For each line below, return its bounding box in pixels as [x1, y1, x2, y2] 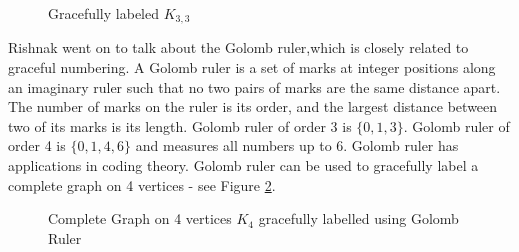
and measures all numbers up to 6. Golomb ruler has [135, 135, 459, 156]
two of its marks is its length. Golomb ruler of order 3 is [8, 115, 352, 136]
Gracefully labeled [48, 3, 159, 23]
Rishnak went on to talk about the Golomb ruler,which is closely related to [8, 37, 469, 58]
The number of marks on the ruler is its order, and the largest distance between [8, 96, 498, 117]
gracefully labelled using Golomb [258, 208, 459, 229]
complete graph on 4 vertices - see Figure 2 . [8, 174, 276, 195]
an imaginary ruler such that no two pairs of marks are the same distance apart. [8, 76, 501, 97]
